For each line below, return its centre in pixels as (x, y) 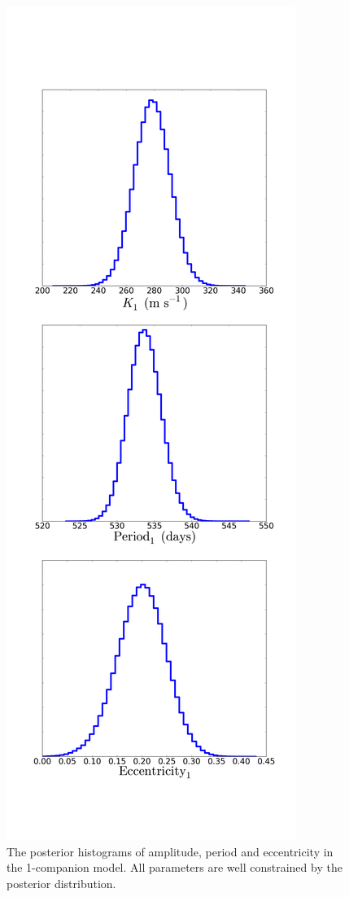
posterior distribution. (61, 883)
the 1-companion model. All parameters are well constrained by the (174, 867)
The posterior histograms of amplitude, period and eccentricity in (170, 851)
